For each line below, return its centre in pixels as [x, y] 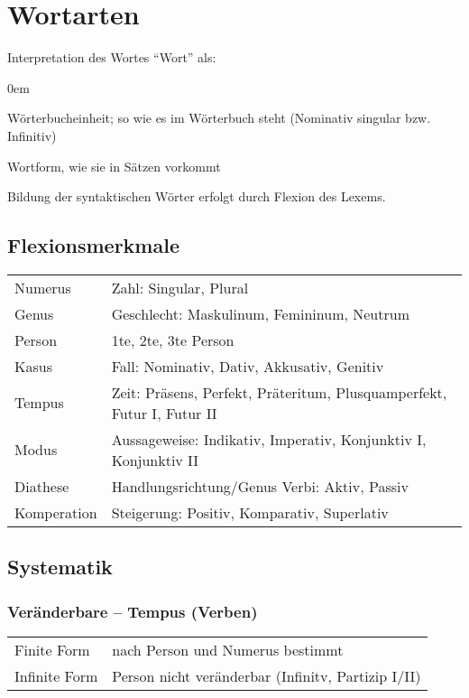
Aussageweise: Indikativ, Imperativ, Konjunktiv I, [269, 439]
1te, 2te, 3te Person [173, 340]
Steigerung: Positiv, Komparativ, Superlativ [250, 512]
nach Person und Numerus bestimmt [228, 649]
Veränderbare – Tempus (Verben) [133, 611]
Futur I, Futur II [164, 413]
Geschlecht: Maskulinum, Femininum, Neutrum [260, 313]
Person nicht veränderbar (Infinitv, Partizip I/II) [267, 675]
